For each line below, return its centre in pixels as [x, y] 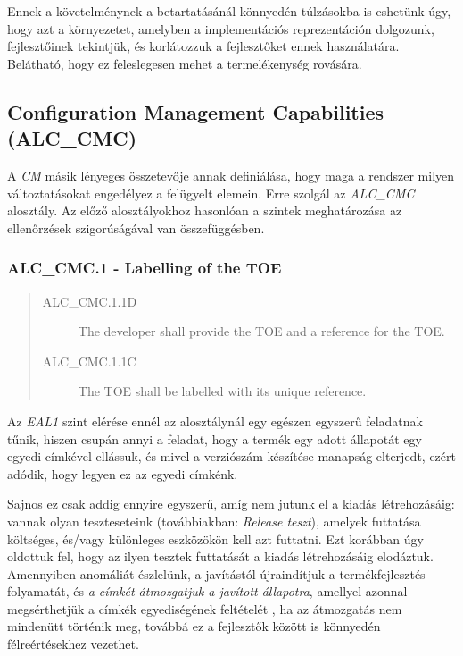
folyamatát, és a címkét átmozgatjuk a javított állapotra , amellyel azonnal [207, 591]
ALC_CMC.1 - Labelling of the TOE [145, 268]
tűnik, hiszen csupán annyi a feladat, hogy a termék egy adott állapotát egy [215, 438]
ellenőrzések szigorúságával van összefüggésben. [136, 227]
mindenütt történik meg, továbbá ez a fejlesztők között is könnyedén [194, 626]
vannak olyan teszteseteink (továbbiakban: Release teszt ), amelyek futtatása [214, 521]
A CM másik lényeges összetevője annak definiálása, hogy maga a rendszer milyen [231, 175]
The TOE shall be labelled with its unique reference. [222, 391]
